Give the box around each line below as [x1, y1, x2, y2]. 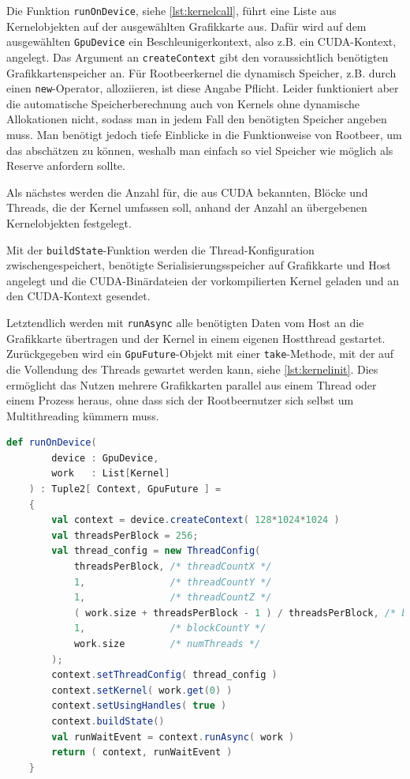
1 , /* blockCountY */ [73, 623, 266, 634]
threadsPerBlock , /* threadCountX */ [73, 561, 272, 573]
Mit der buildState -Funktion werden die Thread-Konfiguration [6, 241, 315, 258]
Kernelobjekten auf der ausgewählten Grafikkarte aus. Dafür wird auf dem [6, 17, 367, 34]
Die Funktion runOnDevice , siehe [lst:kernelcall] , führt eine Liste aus [6, 2, 337, 18]
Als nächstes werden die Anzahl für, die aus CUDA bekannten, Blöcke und [6, 183, 368, 200]
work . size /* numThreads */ [73, 638, 261, 649]
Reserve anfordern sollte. [6, 157, 125, 174]
